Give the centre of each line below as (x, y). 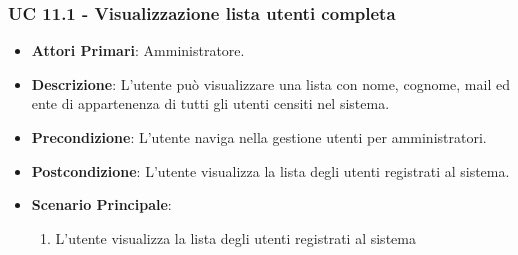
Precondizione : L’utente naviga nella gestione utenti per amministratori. (259, 137)
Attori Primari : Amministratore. (138, 50)
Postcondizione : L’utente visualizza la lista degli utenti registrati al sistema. (270, 170)
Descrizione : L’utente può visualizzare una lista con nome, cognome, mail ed (270, 83)
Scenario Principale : (101, 204)
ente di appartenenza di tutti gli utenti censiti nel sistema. (210, 103)
